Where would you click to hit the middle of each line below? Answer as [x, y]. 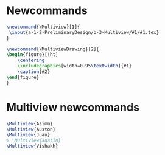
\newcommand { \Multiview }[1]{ [43, 27]
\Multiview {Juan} [28, 135]
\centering [31, 60]
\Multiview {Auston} [31, 129]
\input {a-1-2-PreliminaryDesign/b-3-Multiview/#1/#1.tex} [84, 32]
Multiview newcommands [73, 107]
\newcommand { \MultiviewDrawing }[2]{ [53, 49]
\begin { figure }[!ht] [33, 55]
